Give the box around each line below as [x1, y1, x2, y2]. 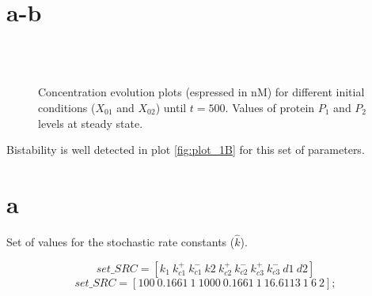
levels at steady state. [38, 114, 143, 131]
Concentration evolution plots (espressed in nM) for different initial [38, 84, 365, 100]
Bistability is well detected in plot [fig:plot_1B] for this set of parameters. [6, 141, 365, 158]
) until [155, 99, 187, 115]
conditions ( [38, 99, 96, 115]
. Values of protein [225, 99, 315, 115]
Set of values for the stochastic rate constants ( [6, 234, 235, 250]
